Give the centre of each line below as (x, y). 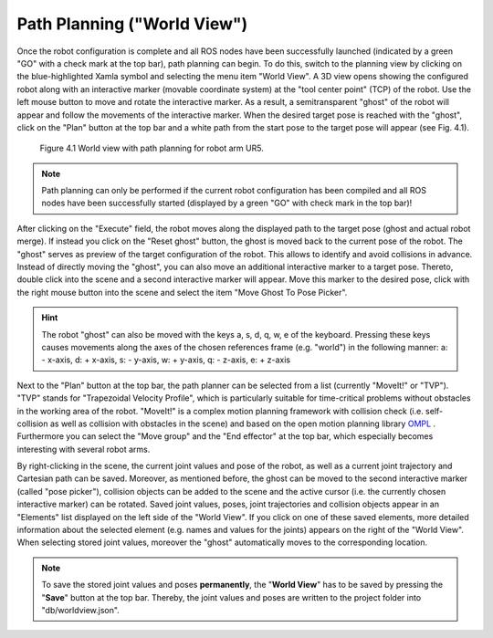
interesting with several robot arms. (84, 449)
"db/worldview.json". (81, 610)
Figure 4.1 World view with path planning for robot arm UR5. (152, 148)
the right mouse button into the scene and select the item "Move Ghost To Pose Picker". (182, 292)
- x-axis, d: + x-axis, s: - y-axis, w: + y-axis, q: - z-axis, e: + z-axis (166, 360)
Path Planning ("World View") (132, 24)
